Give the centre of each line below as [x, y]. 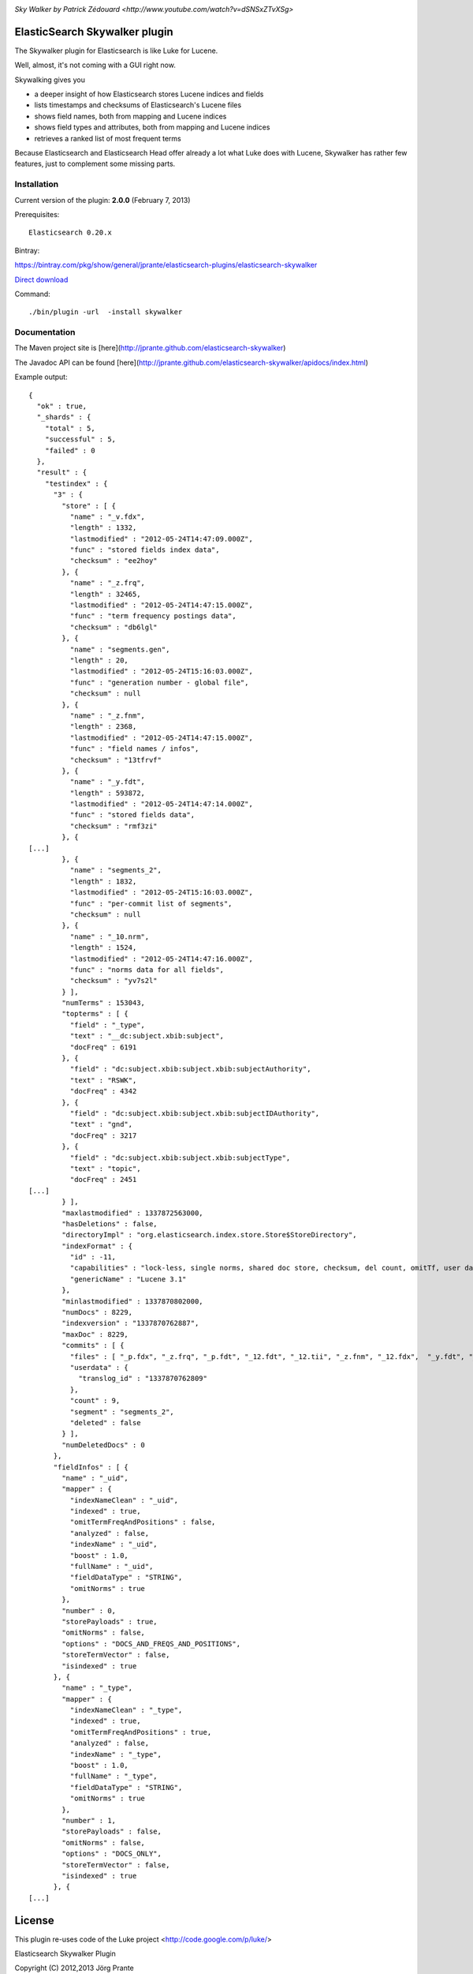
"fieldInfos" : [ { [91, 1467]
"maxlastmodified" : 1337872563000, [133, 1213]
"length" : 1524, [103, 948]
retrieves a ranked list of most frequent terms [108, 138]
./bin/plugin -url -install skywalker [106, 312]
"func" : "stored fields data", [132, 815]
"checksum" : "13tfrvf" [115, 760]
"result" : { [62, 473]
